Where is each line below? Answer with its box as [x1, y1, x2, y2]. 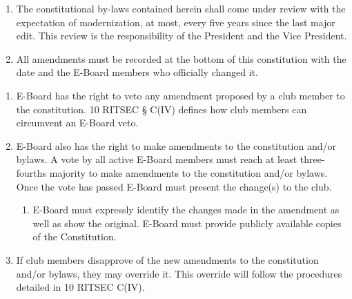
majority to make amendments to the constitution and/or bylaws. [49, 165, 328, 180]
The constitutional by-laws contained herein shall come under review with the [16, 1, 346, 15]
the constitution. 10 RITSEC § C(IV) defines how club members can [16, 102, 307, 116]
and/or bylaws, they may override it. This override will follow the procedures [16, 266, 342, 280]
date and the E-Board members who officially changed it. [16, 65, 258, 79]
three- [300, 152, 325, 166]
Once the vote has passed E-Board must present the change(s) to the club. [16, 179, 332, 193]
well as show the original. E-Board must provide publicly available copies [32, 215, 342, 230]
